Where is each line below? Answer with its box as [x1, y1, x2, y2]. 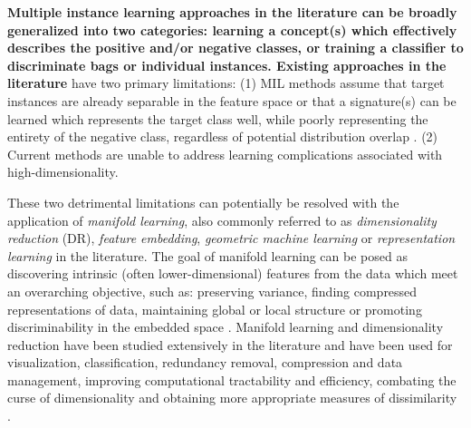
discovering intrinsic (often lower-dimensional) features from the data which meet [7, 264, 458, 283]
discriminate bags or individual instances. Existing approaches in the [7, 55, 447, 74]
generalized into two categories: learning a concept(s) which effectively [7, 20, 457, 39]
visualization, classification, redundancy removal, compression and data [7, 353, 403, 372]
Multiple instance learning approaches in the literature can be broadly [7, 3, 457, 21]
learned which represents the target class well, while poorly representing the [7, 109, 428, 128]
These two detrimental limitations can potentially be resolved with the [7, 192, 399, 211]
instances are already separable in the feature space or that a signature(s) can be [7, 91, 457, 110]
